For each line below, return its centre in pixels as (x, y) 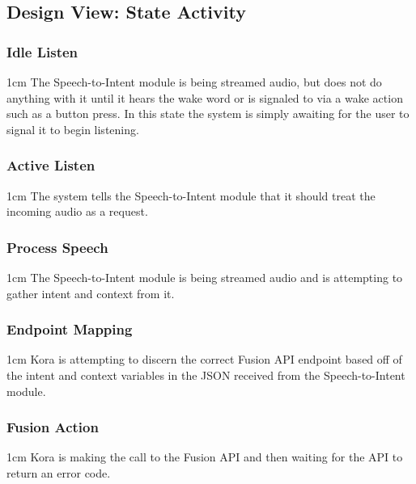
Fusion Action (53, 427)
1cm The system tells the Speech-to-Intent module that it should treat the (191, 195)
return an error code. (59, 473)
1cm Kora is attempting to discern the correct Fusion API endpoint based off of (204, 359)
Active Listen (51, 165)
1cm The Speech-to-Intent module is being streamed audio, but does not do (194, 82)
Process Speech (57, 247)
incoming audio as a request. (77, 211)
